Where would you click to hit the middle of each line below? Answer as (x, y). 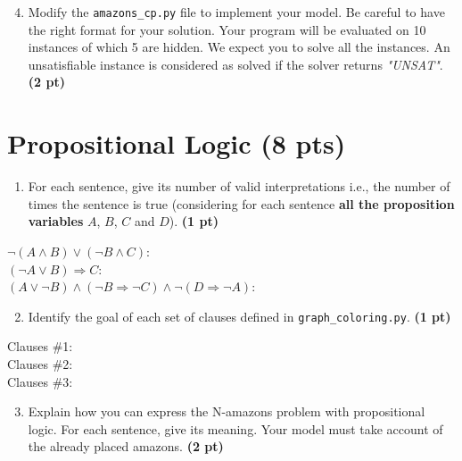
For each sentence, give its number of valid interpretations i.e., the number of (239, 186)
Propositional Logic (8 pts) (177, 143)
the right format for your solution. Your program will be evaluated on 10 (227, 29)
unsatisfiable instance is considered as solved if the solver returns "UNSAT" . (235, 64)
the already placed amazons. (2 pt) (126, 446)
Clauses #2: (40, 363)
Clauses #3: (40, 381)
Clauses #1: (40, 346)
